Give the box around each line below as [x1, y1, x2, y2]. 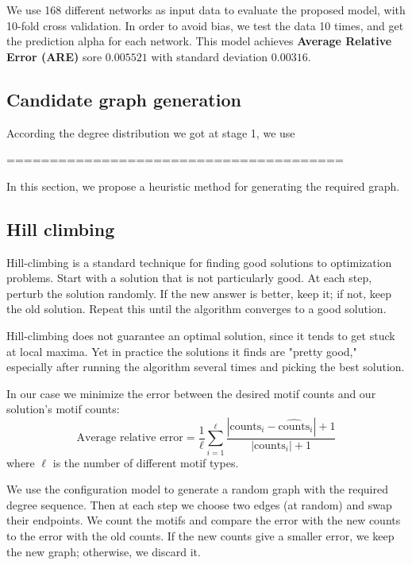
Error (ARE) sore [6, 48, 102, 64]
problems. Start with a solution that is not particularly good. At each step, [6, 269, 372, 286]
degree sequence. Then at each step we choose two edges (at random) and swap [6, 496, 392, 513]
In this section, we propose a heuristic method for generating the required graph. [6, 177, 400, 194]
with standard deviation [151, 48, 268, 64]
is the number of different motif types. [52, 454, 239, 470]
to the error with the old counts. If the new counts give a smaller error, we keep [6, 528, 395, 544]
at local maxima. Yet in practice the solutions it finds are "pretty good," [6, 342, 357, 359]
